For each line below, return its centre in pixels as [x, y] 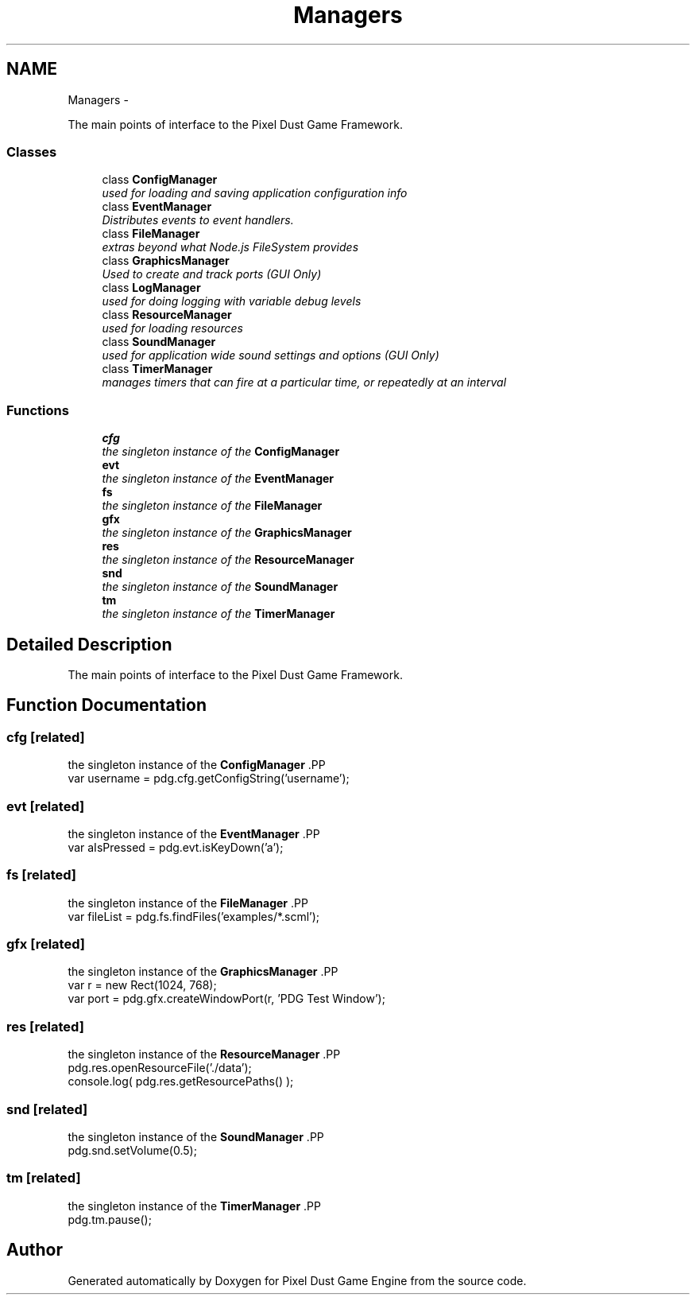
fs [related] [42, 875]
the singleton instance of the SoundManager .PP [196, 1136]
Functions [38, 410]
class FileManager [151, 234]
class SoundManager [159, 342]
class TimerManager [157, 369]
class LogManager [151, 288]
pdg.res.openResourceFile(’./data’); [160, 1068]
